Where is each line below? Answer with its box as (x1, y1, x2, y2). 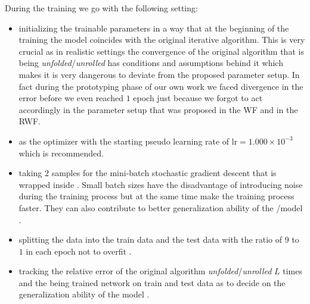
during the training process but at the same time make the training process (18, 190, 294, 202)
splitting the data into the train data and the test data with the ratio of (18, 233, 283, 246)
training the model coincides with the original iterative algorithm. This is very (18, 33, 305, 46)
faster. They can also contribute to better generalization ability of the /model (18, 201, 303, 214)
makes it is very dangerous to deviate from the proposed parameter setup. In (18, 68, 300, 80)
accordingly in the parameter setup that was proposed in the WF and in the (18, 103, 298, 115)
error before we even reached (18, 92, 123, 104)
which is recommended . (18, 146, 104, 159)
